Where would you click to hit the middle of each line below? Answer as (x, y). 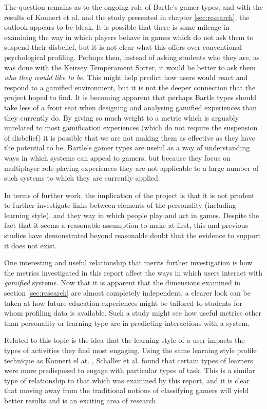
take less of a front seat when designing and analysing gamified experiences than (131, 107)
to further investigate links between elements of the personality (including (120, 205)
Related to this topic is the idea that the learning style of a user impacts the (125, 340)
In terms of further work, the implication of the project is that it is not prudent (129, 195)
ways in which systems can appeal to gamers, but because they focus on (117, 157)
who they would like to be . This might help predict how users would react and (126, 77)
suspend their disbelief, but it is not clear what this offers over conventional (123, 47)
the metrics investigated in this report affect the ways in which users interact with (133, 272)
